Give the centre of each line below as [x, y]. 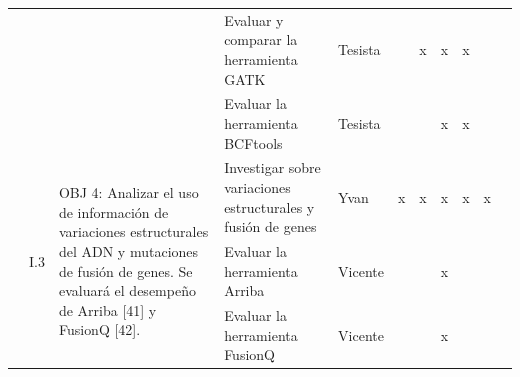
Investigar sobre [272, 167]
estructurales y [269, 206]
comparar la [261, 39]
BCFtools [253, 142]
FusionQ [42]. [99, 329]
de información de [113, 211]
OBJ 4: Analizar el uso [128, 192]
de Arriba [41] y [107, 309]
